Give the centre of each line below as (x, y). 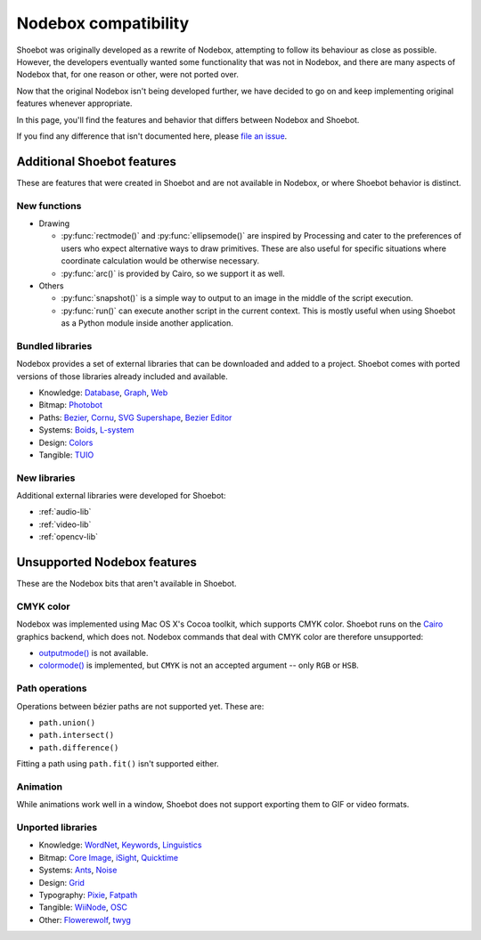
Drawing (54, 223)
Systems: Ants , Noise (78, 870)
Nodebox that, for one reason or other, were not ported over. (128, 75)
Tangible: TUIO (66, 455)
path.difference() (79, 747)
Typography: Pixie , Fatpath (88, 895)
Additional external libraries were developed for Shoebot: (121, 496)
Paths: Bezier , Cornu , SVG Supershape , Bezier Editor (135, 417)
